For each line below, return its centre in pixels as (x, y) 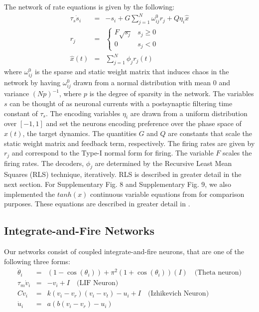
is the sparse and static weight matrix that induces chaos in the (132, 72)
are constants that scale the (210, 133)
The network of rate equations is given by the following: (89, 6)
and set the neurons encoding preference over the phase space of (144, 123)
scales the (237, 153)
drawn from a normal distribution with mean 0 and (152, 82)
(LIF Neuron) (97, 283)
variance (17, 93)
